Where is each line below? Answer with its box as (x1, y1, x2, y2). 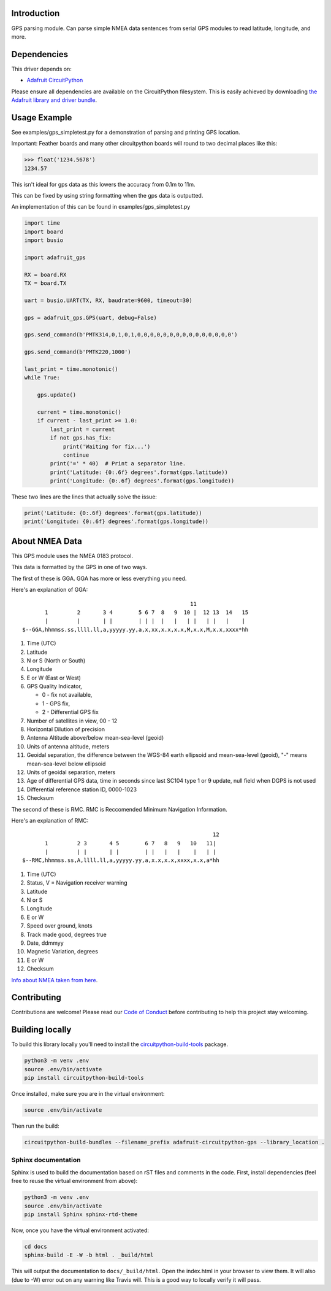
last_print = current (50, 425, 115, 433)
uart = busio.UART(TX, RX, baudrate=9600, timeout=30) (24, 297, 192, 304)
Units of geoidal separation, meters (26, 768, 116, 776)
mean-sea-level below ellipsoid (26, 760, 106, 767)
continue (63, 451, 89, 459)
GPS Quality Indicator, (26, 683, 82, 690)
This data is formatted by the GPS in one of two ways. (11, 564, 148, 571)
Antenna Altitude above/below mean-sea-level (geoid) (26, 734, 164, 742)
